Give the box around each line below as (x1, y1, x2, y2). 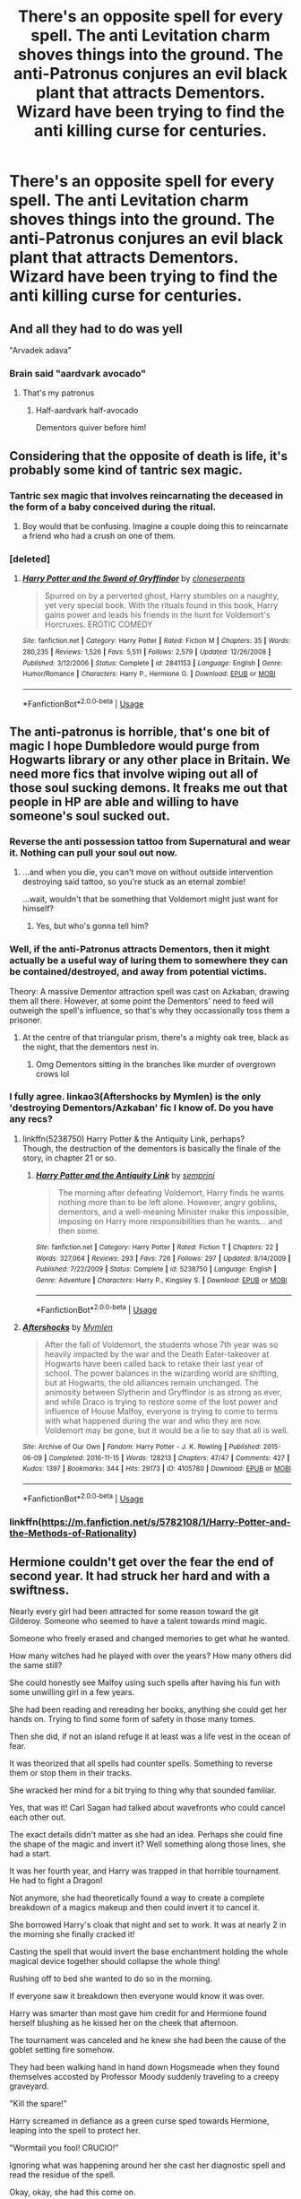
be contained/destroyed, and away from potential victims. (9, 966, 267, 978)
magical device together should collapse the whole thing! (9, 1956, 221, 1967)
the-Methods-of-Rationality (9, 1526, 134, 1539)
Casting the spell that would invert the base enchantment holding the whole (9, 1946, 288, 1957)
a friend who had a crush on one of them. (21, 530, 176, 541)
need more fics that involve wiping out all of (9, 766, 259, 781)
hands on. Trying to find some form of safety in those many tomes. (9, 1714, 256, 1725)
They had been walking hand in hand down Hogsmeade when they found (9, 2062, 279, 2073)
